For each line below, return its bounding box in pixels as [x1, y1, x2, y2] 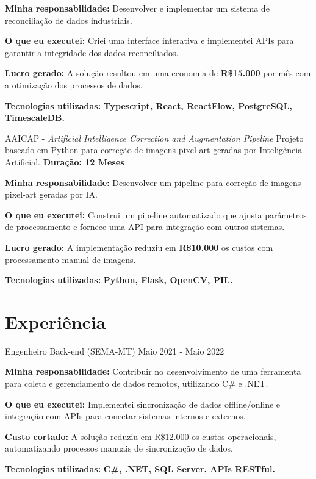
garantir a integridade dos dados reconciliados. [5, 46, 179, 59]
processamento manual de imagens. [5, 253, 136, 265]
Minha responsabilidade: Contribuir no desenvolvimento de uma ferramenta [5, 365, 301, 378]
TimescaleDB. [5, 111, 65, 124]
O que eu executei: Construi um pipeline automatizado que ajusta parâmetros [5, 208, 307, 221]
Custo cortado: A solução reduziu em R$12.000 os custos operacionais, [5, 430, 276, 442]
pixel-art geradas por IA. [5, 188, 98, 201]
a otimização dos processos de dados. [5, 78, 143, 91]
